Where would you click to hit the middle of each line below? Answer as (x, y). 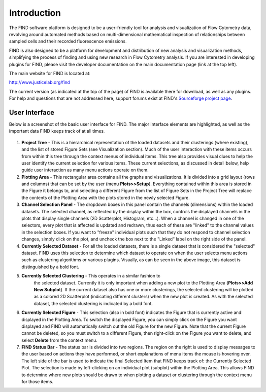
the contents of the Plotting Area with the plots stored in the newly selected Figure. (105, 197)
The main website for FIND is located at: (50, 73)
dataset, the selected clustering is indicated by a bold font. (93, 303)
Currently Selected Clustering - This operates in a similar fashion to (91, 276)
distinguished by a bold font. (50, 267)
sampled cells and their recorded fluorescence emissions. (68, 41)
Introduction (35, 13)
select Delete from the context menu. (59, 340)
